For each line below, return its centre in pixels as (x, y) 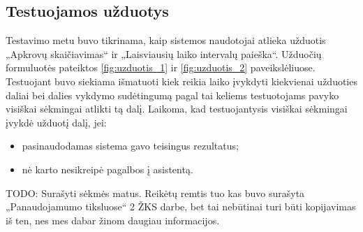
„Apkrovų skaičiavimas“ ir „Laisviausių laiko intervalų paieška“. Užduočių (164, 53)
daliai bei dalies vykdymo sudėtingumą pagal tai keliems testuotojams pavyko (172, 95)
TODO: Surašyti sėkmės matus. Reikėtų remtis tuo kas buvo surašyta (155, 193)
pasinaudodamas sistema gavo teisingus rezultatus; (130, 146)
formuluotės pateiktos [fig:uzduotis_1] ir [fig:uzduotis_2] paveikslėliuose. (161, 67)
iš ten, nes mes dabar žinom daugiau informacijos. (113, 220)
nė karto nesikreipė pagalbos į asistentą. (108, 169)
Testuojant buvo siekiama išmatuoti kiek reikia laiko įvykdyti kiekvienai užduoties (181, 81)
